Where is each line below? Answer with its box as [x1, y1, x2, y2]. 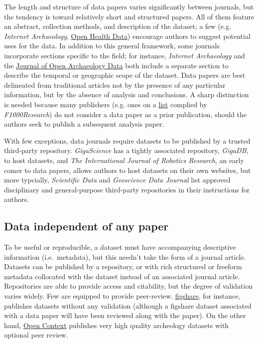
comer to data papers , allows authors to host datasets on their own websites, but [4, 165, 251, 175]
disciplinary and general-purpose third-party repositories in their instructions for [4, 184, 250, 194]
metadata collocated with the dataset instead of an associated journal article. [4, 271, 240, 281]
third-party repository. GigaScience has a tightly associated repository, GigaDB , [4, 145, 249, 156]
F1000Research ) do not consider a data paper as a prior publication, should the [4, 109, 247, 119]
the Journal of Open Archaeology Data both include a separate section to [4, 60, 229, 70]
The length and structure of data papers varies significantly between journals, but [4, 1, 254, 11]
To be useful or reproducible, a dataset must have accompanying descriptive [4, 242, 236, 252]
